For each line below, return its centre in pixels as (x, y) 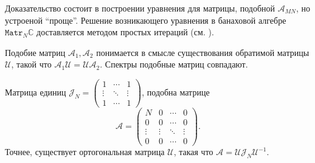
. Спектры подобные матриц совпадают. (174, 64)
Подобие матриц (35, 52)
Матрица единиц (36, 92)
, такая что (193, 152)
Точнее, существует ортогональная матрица (85, 152)
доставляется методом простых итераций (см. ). (125, 32)
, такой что (31, 64)
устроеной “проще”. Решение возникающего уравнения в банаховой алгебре (146, 20)
